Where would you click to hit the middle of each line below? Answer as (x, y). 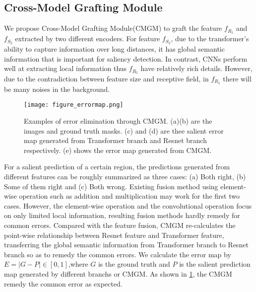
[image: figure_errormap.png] (74, 105)
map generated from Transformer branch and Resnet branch (115, 140)
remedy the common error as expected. (63, 283)
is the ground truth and (134, 264)
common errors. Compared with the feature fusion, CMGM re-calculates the (120, 225)
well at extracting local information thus (65, 68)
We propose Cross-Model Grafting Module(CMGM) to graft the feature (113, 28)
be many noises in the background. (57, 89)
